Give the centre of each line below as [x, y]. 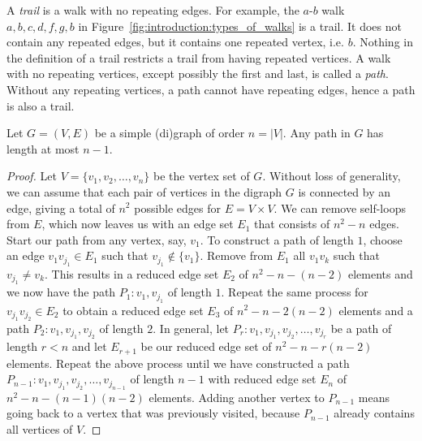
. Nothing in [383, 42]
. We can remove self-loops [340, 208]
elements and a [376, 310]
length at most [43, 148]
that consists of [292, 224]
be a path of [361, 328]
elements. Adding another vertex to [237, 397]
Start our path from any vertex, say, [97, 239]
